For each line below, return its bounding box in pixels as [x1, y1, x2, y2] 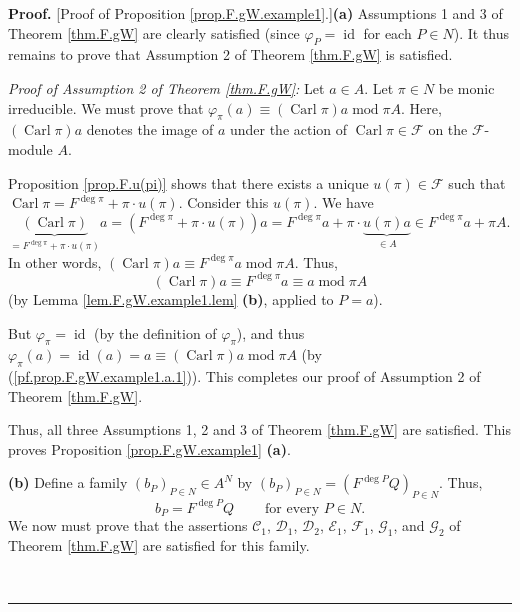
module [8, 138, 53, 159]
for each [363, 22, 412, 43]
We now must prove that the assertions [8, 515, 248, 536]
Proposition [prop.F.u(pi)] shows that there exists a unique [8, 172, 369, 193]
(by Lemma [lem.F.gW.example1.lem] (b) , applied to [8, 288, 334, 309]
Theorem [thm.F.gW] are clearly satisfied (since [8, 22, 300, 43]
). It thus [453, 22, 510, 43]
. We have [313, 192, 374, 213]
